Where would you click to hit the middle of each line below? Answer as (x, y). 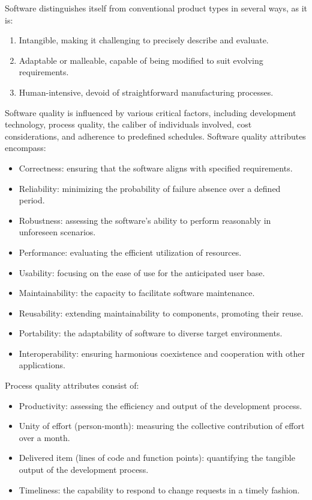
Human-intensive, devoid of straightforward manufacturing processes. (146, 92)
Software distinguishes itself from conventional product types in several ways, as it (156, 8)
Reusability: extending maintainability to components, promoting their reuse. (161, 313)
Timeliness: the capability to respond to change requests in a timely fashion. (159, 489)
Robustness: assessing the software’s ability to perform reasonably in (145, 220)
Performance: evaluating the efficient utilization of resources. (130, 252)
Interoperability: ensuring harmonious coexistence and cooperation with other (162, 353)
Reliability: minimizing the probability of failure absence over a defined (150, 188)
